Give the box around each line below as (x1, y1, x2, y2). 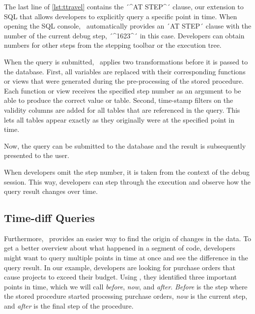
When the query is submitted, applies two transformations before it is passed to (4, 56, 248, 66)
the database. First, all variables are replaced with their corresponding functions (4, 66, 246, 76)
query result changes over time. (4, 186, 98, 196)
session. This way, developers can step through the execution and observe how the (4, 176, 251, 187)
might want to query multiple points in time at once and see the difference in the (4, 252, 248, 263)
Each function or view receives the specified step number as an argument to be (4, 85, 241, 95)
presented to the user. (4, 150, 69, 160)
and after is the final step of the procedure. (4, 301, 134, 311)
